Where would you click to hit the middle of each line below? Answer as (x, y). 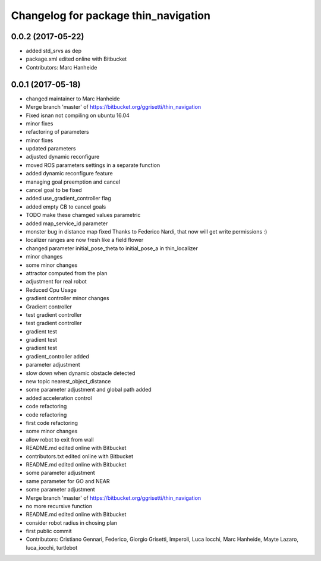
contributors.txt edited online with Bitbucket (80, 456)
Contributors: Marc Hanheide (62, 67)
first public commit (49, 531)
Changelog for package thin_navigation (111, 15)
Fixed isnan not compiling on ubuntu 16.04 (78, 115)
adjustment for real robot (56, 282)
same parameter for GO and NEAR (68, 481)
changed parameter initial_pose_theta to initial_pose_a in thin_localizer (112, 248)
